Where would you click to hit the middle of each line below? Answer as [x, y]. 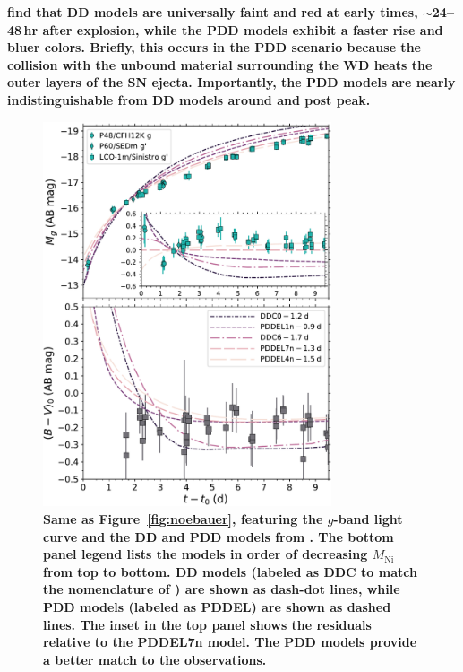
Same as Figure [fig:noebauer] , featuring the [183, 518]
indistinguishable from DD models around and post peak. [189, 99]
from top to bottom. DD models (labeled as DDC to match [230, 571]
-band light [368, 518]
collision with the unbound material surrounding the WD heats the [220, 64]
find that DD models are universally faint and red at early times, [213, 12]
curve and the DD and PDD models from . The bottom [219, 536]
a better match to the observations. [155, 659]
